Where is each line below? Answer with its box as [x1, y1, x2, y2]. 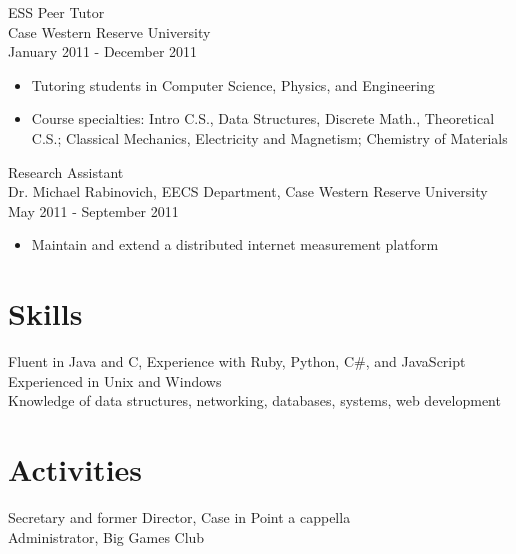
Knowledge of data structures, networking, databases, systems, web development [8, 390, 501, 411]
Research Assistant [8, 161, 124, 182]
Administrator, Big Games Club [8, 526, 205, 547]
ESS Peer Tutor [8, 2, 105, 22]
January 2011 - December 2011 [8, 41, 198, 62]
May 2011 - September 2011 [8, 200, 179, 221]
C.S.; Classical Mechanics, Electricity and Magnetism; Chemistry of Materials [31, 127, 508, 148]
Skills [8, 293, 83, 334]
